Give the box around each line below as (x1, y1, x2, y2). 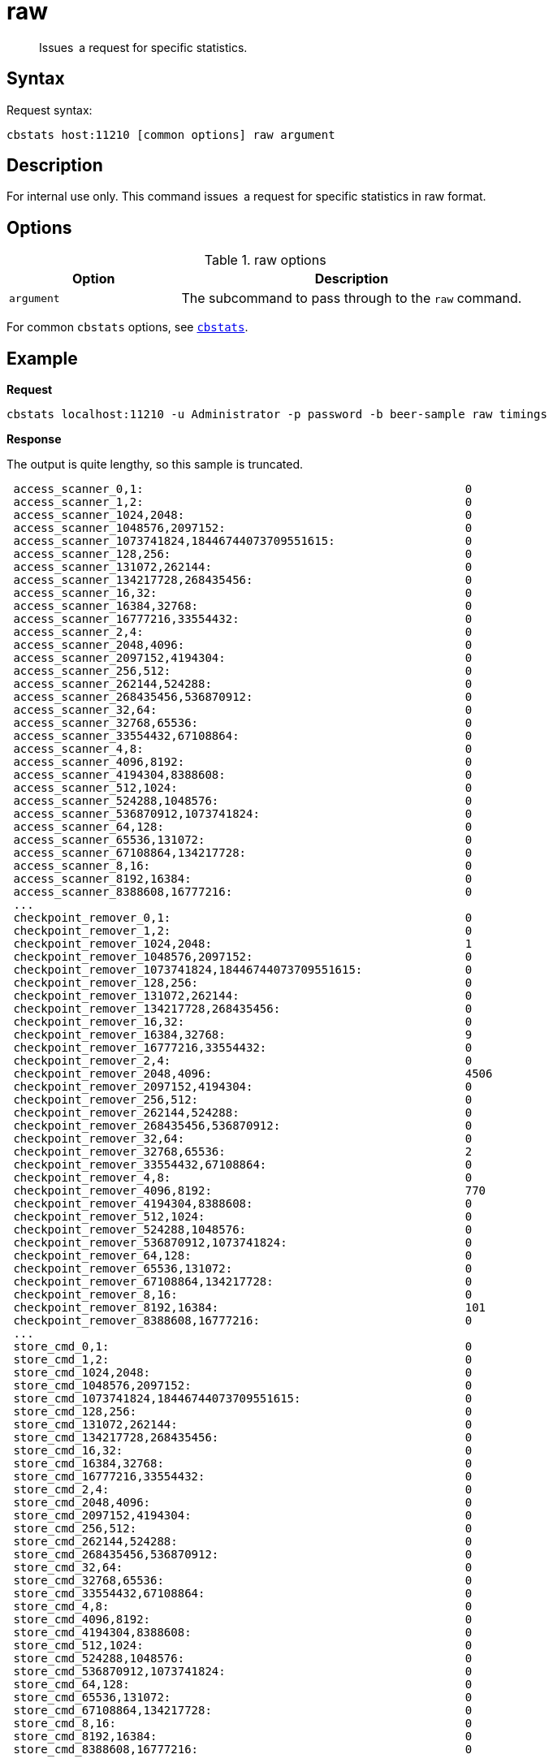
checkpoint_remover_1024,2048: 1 (13, 937, 473, 951)
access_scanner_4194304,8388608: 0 (13, 768, 473, 782)
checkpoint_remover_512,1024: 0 (13, 1210, 473, 1224)
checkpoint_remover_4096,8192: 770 (13, 1184, 486, 1198)
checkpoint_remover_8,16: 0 (13, 1288, 473, 1302)
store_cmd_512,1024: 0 (13, 1639, 473, 1653)
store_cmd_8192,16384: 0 (13, 1730, 473, 1744)
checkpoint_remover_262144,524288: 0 (13, 1106, 473, 1120)
